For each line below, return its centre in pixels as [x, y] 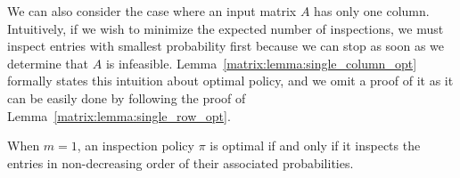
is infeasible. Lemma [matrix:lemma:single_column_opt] [261, 63]
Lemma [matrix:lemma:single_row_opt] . [119, 115]
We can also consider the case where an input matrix [152, 11]
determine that [48, 63]
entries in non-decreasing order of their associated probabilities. [181, 162]
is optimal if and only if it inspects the [315, 146]
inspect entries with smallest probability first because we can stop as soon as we [226, 46]
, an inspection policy [136, 146]
